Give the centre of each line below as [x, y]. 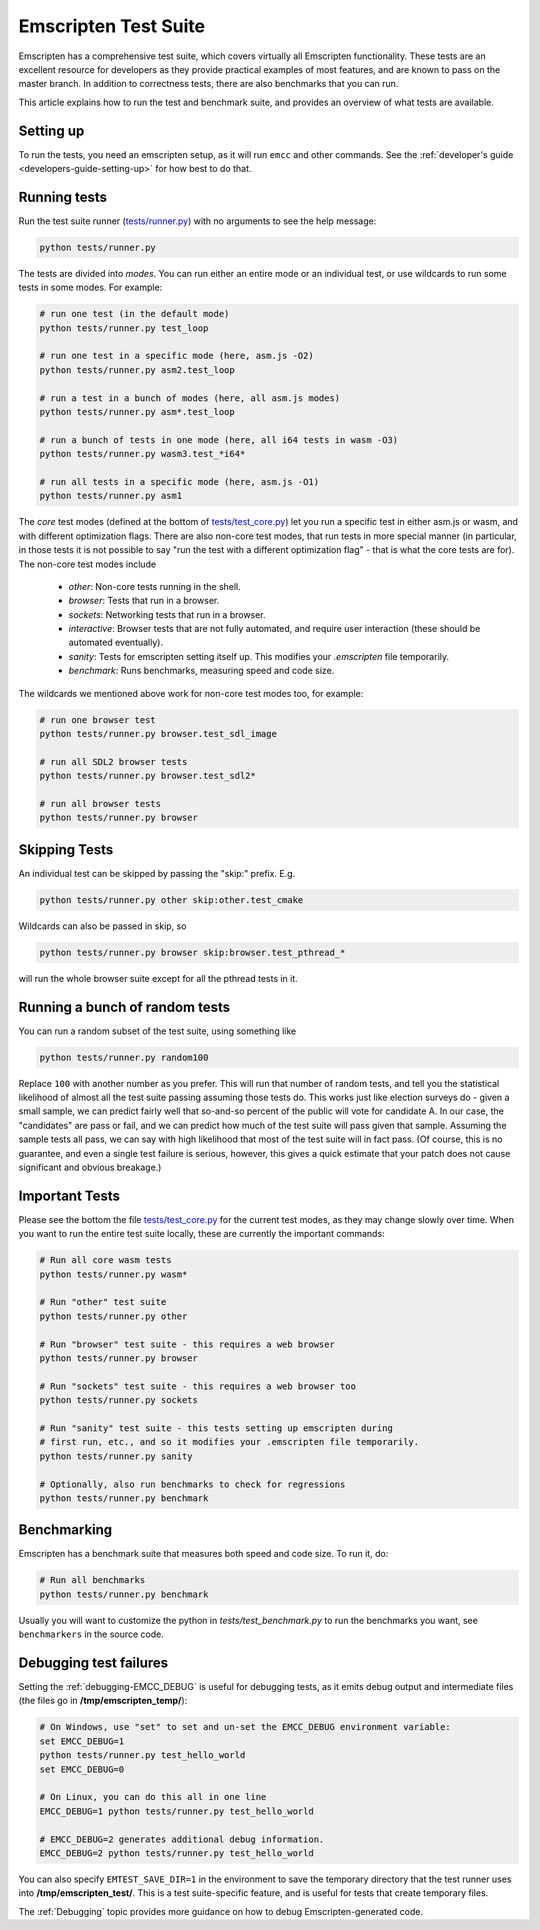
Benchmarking [65, 1530]
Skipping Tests [66, 849]
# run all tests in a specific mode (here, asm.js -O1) [179, 481]
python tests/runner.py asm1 [111, 496]
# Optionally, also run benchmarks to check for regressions [192, 1484]
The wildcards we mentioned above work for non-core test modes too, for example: [191, 693]
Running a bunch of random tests [124, 1006]
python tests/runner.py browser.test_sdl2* [148, 776]
